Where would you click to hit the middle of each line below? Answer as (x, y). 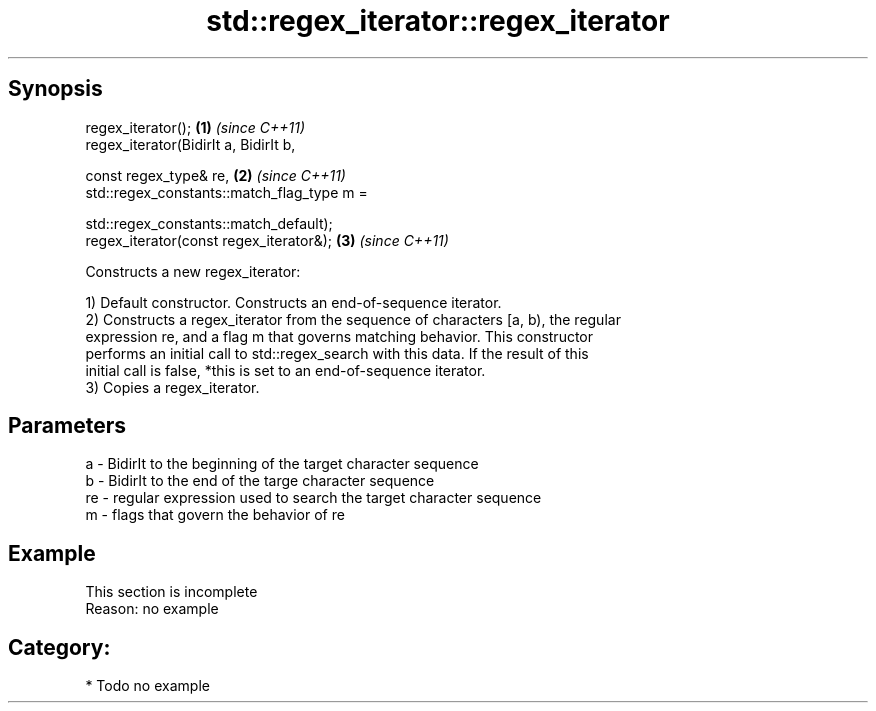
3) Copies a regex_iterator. (172, 387)
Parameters (67, 426)
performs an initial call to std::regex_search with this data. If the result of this (337, 353)
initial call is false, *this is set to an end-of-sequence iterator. (285, 370)
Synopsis (55, 89)
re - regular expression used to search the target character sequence (313, 498)
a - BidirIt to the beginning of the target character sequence (282, 464)
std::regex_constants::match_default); (209, 223)
